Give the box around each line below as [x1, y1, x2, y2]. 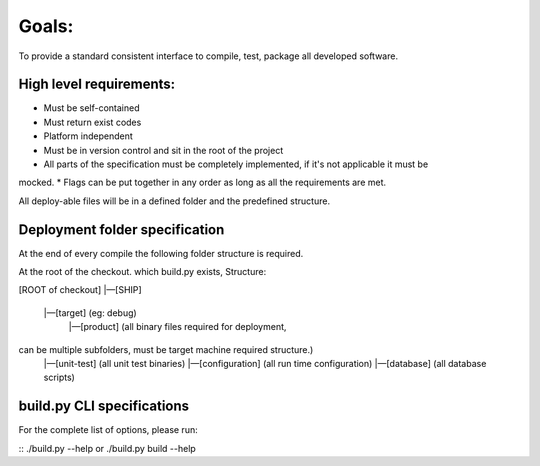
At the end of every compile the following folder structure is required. [18, 247, 304, 259]
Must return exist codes [43, 116, 142, 128]
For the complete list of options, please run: [18, 424, 199, 436]
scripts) [43, 371, 75, 384]
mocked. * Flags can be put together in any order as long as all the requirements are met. [18, 176, 387, 189]
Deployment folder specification [18, 221, 225, 238]
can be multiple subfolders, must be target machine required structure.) [18, 343, 314, 355]
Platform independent [43, 130, 134, 142]
